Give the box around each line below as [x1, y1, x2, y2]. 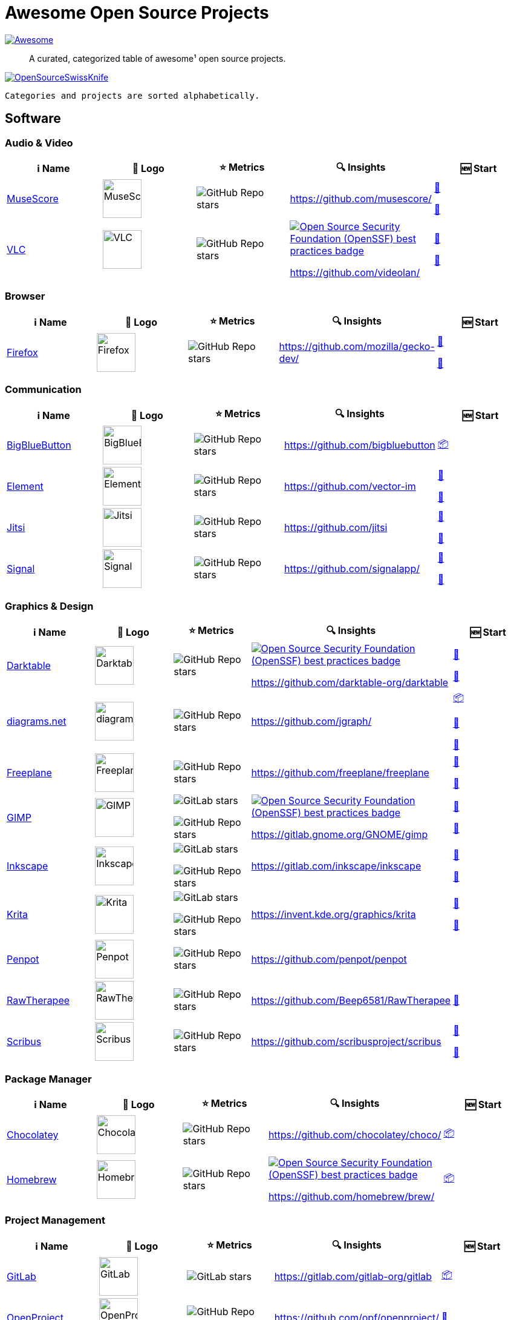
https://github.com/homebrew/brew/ [268, 1190, 435, 1203]
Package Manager [5, 1072, 92, 1085]
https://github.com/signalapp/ [284, 563, 420, 575]
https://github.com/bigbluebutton [284, 439, 435, 452]
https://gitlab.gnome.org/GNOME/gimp [251, 828, 428, 841]
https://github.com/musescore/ [290, 192, 432, 205]
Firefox [7, 346, 38, 358]
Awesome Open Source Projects [5, 2, 269, 23]
